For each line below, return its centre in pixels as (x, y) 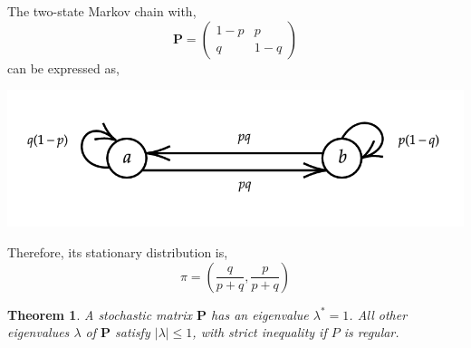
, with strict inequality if (260, 332)
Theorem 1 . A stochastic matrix (100, 314)
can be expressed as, (63, 68)
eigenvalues (38, 332)
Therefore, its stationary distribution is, (118, 251)
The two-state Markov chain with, (102, 11)
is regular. (371, 332)
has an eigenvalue (260, 314)
